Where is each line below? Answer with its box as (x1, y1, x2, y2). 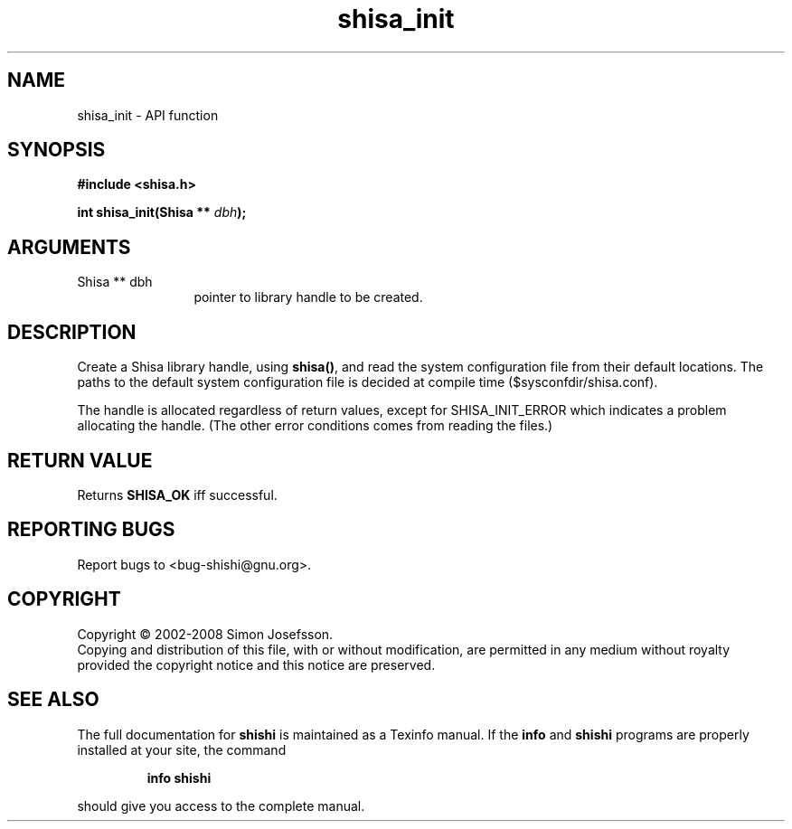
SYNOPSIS (7, 138, 106, 162)
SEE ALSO (7, 688, 99, 711)
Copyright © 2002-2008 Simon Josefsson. (77, 626, 334, 642)
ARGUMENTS (7, 235, 131, 259)
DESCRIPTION (7, 320, 137, 344)
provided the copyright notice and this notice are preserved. (77, 656, 436, 673)
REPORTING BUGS (7, 518, 175, 542)
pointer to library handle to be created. (193, 289, 423, 306)
